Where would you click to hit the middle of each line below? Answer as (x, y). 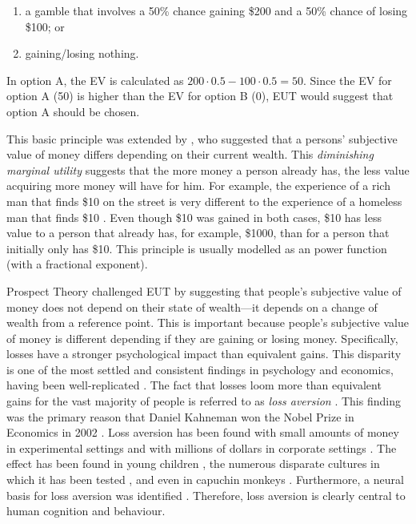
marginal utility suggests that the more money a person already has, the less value (208, 169)
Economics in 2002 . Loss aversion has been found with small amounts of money (203, 432)
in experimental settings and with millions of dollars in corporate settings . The (202, 447)
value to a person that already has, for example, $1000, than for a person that (198, 233)
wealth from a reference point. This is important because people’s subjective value (208, 322)
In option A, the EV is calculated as (95, 80)
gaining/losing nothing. (82, 53)
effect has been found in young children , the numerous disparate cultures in (193, 464)
